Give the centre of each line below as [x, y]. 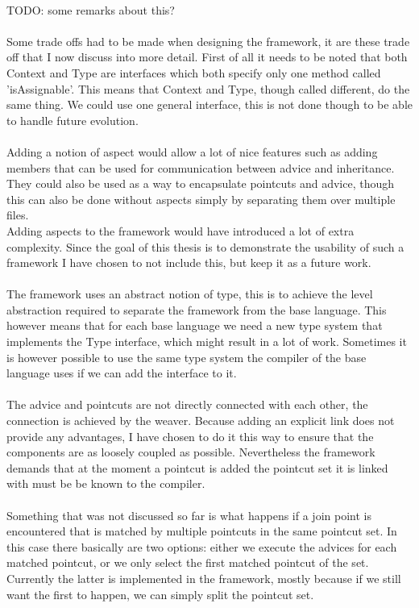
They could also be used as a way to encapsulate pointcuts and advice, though [201, 183]
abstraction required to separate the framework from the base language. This [197, 309]
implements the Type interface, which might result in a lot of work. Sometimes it [207, 341]
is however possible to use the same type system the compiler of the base [187, 357]
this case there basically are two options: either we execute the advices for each [202, 546]
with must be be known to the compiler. [106, 483]
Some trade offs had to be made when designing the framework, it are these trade [208, 41]
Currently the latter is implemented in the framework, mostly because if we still [204, 578]
